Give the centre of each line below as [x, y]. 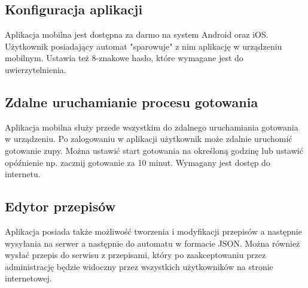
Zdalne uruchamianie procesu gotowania [132, 101]
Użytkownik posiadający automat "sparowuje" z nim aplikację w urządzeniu [144, 46]
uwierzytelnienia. [36, 69]
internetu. [23, 174]
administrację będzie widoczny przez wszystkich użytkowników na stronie [139, 266]
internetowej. [28, 278]
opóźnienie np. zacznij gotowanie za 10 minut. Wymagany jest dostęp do [138, 162]
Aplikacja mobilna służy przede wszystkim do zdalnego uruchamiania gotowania [152, 127]
